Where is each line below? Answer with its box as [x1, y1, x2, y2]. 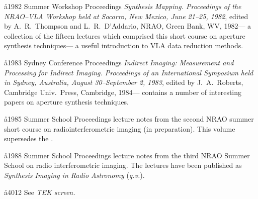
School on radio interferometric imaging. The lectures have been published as [4, 160, 242, 170]
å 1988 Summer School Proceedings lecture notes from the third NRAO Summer [4, 150, 250, 160]
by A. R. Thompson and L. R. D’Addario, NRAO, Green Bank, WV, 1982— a [4, 21, 251, 31]
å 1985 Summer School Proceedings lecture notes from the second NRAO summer [4, 113, 254, 124]
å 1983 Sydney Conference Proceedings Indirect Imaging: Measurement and [4, 57, 234, 67]
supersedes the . [4, 133, 53, 144]
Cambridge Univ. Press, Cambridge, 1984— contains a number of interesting [4, 86, 242, 97]
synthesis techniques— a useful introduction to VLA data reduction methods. [4, 40, 243, 51]
